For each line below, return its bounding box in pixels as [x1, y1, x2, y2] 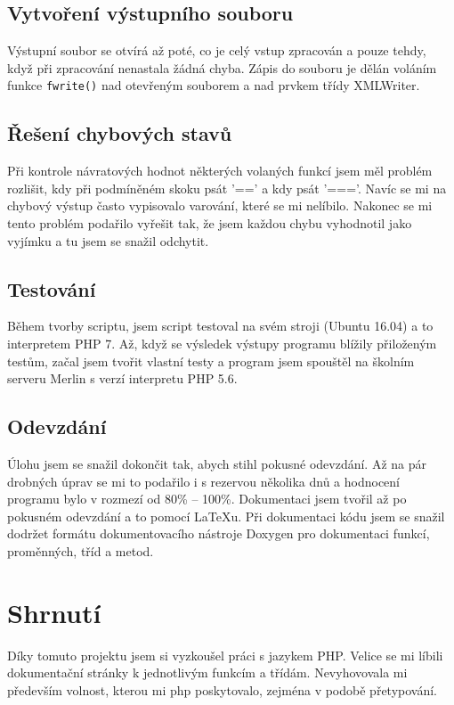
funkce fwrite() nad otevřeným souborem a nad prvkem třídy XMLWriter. [7, 76, 420, 94]
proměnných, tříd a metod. [7, 541, 154, 560]
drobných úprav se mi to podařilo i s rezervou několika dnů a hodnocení [7, 471, 400, 490]
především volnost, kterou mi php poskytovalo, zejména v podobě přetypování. [7, 680, 437, 699]
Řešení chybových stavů [7, 119, 232, 147]
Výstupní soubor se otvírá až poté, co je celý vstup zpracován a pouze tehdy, [7, 41, 426, 60]
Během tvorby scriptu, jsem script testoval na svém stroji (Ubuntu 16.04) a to [7, 316, 434, 335]
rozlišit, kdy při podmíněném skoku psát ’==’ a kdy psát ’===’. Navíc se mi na [7, 178, 447, 197]
